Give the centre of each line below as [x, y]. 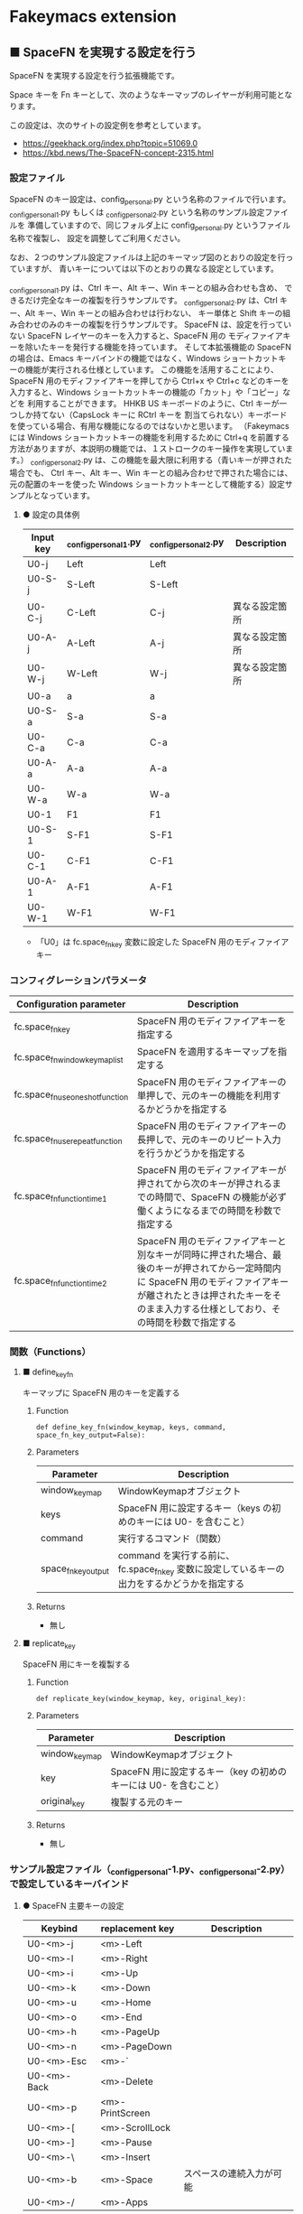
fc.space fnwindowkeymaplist [69, 1057]
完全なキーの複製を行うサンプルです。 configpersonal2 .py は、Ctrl [159, 302]
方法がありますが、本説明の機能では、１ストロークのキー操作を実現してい [147, 449]
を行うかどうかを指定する [191, 1153]
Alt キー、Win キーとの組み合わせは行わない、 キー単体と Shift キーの [154, 313]
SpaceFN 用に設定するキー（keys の [195, 1508]
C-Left [81, 613]
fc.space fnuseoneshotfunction [71, 1095]
